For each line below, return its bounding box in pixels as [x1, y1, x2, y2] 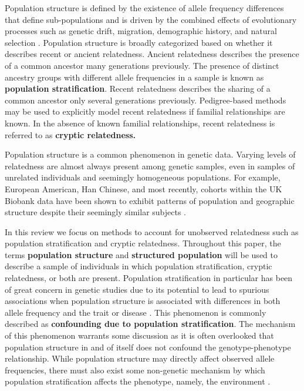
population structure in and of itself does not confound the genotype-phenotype [5, 340, 291, 353]
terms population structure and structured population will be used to [5, 248, 278, 260]
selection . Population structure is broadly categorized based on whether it [5, 36, 273, 48]
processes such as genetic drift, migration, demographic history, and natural [5, 25, 277, 37]
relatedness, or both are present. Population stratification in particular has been [5, 272, 293, 284]
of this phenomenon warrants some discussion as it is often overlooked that [5, 329, 274, 342]
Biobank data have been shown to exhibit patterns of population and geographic [5, 194, 295, 206]
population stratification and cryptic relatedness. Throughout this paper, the [5, 237, 281, 249]
